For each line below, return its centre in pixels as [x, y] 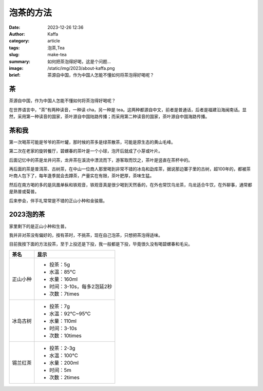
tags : [14, 48]
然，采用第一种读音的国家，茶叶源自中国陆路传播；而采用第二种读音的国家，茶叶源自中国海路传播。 [109, 116]
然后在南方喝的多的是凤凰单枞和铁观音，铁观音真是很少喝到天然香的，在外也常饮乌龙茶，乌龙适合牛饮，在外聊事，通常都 [131, 185]
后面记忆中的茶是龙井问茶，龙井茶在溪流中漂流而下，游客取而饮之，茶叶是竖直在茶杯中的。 [101, 160]
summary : [20, 62]
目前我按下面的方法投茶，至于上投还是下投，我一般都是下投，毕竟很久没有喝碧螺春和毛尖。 [101, 244]
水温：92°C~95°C [70, 313]
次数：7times [65, 294]
